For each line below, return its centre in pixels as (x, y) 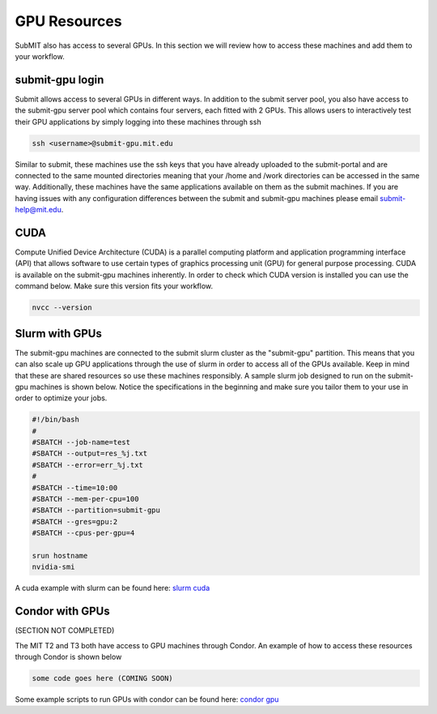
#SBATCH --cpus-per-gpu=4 (83, 533)
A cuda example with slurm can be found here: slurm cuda (112, 588)
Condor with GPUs (62, 611)
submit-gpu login (59, 80)
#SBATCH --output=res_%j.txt (90, 453)
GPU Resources (68, 21)
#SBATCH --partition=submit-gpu (96, 510)
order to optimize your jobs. (61, 398)
